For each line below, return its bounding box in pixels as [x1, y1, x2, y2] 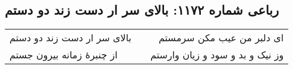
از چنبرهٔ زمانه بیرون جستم [10, 48, 118, 62]
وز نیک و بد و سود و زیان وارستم [150, 48, 284, 62]
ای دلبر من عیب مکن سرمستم [158, 31, 284, 45]
